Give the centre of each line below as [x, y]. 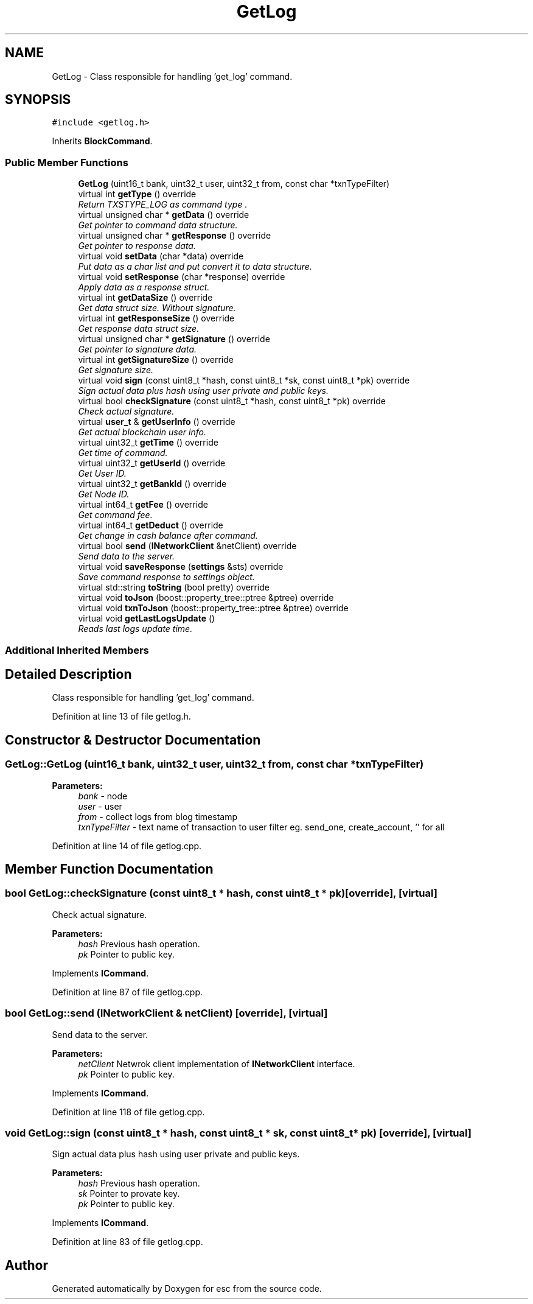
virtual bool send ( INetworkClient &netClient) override [187, 546]
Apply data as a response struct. [144, 287]
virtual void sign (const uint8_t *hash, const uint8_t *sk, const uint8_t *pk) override [244, 380]
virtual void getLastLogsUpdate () [147, 619]
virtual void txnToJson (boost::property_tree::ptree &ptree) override [213, 608]
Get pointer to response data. [137, 246]
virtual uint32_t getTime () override [148, 443]
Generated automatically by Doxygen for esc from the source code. [187, 1289]
